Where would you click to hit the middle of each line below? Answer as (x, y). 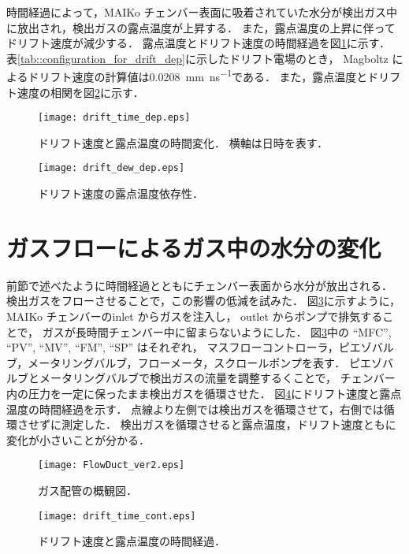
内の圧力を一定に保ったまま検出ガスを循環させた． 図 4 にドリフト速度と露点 (204, 393)
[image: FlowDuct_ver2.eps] (112, 465)
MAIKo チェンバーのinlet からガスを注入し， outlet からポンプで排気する (195, 316)
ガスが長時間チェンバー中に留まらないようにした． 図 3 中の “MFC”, (217, 331)
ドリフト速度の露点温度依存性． (121, 193)
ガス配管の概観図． (87, 491)
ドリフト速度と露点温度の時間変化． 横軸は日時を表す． (183, 142)
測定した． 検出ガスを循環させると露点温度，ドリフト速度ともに (229, 424)
